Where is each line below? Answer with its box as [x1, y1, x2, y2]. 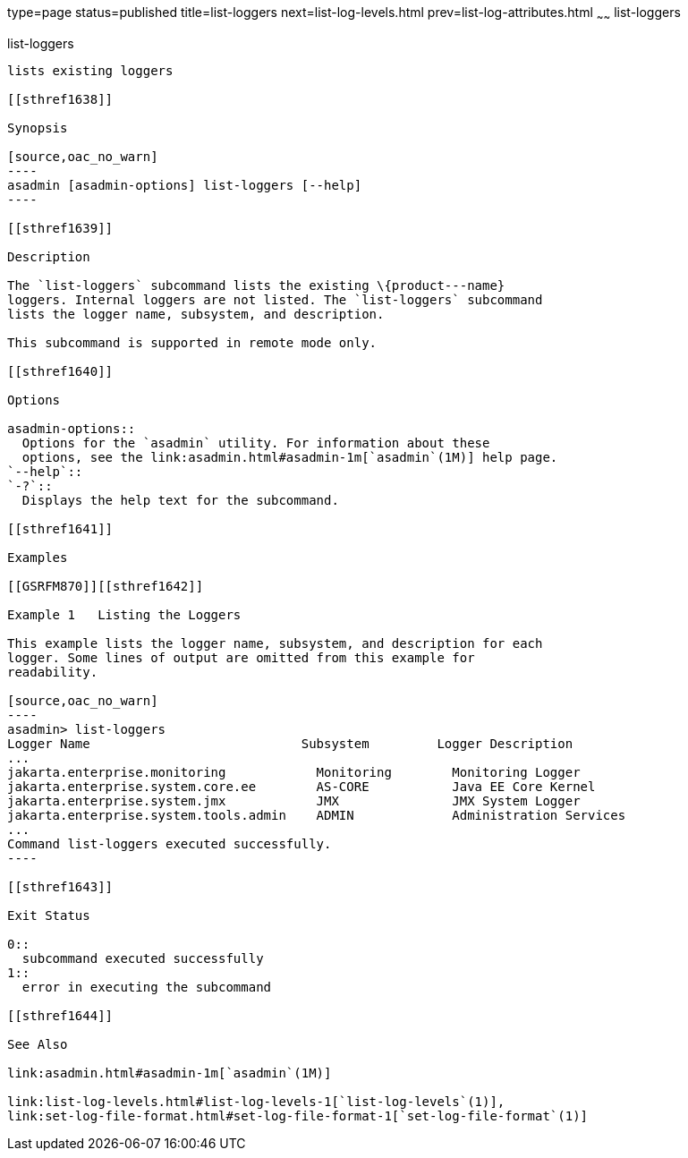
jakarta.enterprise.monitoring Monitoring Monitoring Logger [7, 764, 581, 779]
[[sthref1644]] [7, 1008, 114, 1023]
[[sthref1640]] [7, 363, 114, 379]
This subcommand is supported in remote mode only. [7, 335, 378, 350]
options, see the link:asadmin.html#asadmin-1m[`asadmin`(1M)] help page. [21, 449, 558, 464]
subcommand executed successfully [21, 950, 264, 966]
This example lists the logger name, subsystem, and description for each [7, 635, 543, 651]
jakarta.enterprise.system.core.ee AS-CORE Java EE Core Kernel [7, 779, 596, 794]
